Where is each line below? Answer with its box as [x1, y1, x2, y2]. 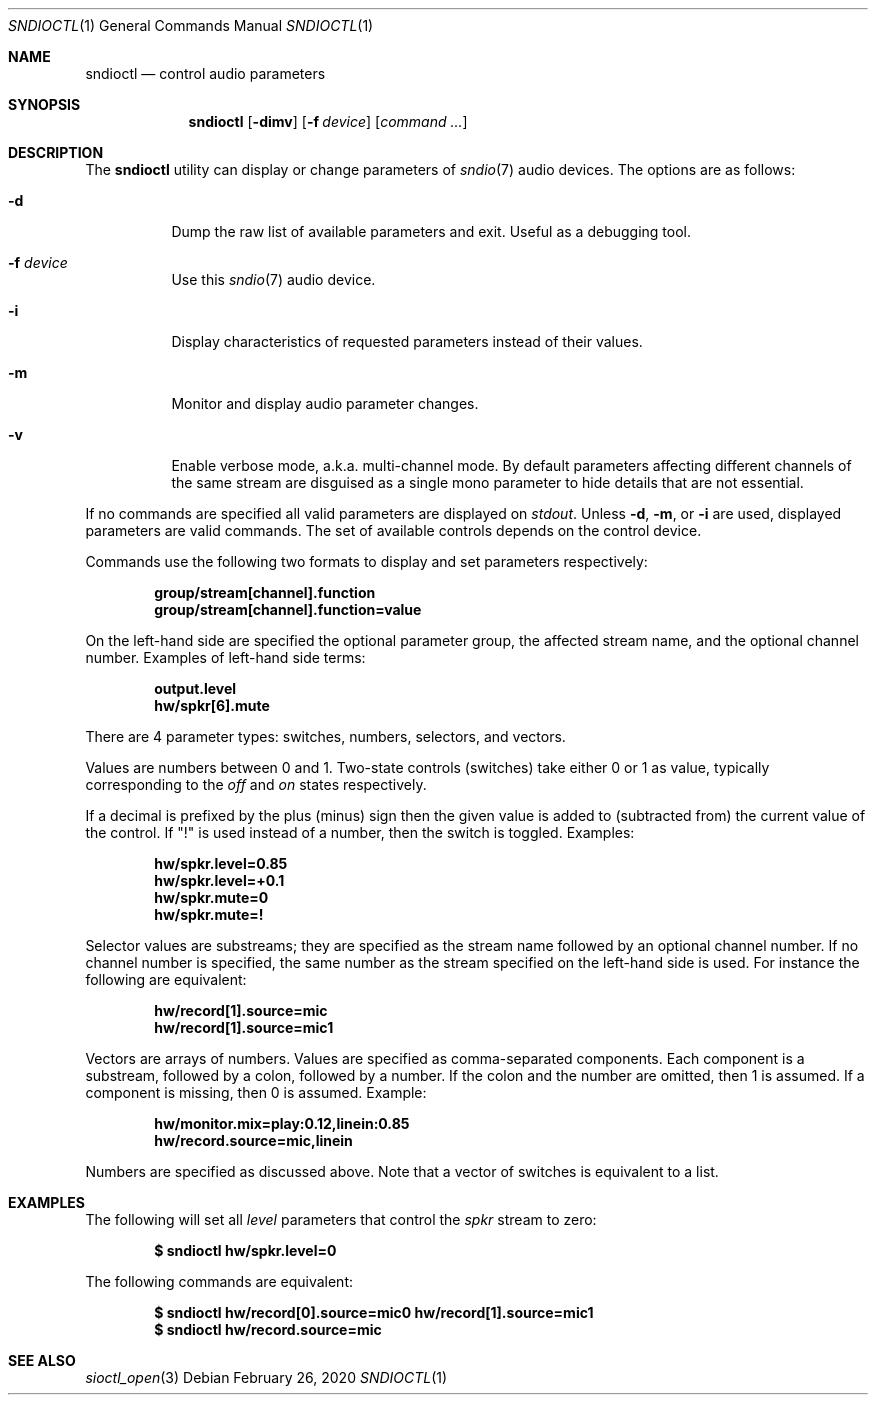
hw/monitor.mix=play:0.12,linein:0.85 [154, 1115, 410, 1132]
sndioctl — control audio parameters [85, 65, 326, 82]
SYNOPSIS [8, 96, 81, 113]
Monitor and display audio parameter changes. [171, 395, 479, 412]
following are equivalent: [85, 971, 247, 988]
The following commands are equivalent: [85, 1273, 353, 1290]
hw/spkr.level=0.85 [154, 855, 288, 872]
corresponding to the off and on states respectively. [85, 776, 427, 793]
